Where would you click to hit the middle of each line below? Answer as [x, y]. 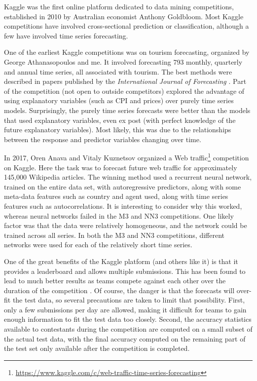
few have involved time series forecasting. [66, 35]
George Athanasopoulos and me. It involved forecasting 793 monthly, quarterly [123, 61]
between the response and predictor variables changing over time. [103, 139]
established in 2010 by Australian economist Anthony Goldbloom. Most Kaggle [124, 16]
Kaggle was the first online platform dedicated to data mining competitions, [119, 6]
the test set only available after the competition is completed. [97, 348]
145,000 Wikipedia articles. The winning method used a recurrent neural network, [128, 177]
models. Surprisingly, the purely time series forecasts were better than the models [127, 110]
